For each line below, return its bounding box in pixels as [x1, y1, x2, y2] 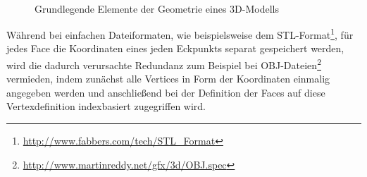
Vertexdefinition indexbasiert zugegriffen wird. [6, 99, 206, 114]
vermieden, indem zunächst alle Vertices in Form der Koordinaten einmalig [6, 71, 330, 86]
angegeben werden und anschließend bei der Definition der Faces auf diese [6, 85, 325, 99]
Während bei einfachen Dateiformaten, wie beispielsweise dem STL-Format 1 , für [6, 25, 354, 42]
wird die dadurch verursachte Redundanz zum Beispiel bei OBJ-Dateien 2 [6, 56, 321, 72]
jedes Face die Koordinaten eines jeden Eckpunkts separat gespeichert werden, [6, 41, 344, 56]
